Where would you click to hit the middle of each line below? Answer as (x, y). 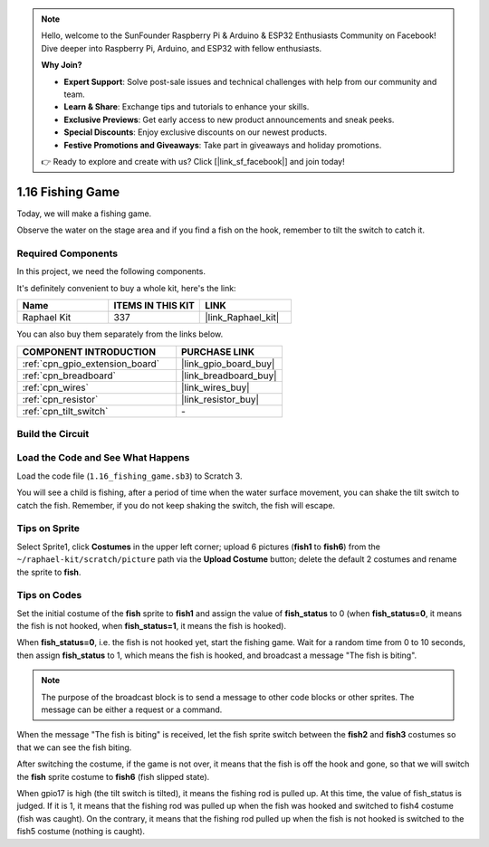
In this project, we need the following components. (111, 271)
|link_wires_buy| (216, 387)
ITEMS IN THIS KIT (154, 306)
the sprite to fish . (49, 572)
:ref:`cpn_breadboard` (69, 376)
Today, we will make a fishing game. (84, 214)
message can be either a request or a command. (132, 709)
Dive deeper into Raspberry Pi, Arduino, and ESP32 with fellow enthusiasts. (182, 48)
